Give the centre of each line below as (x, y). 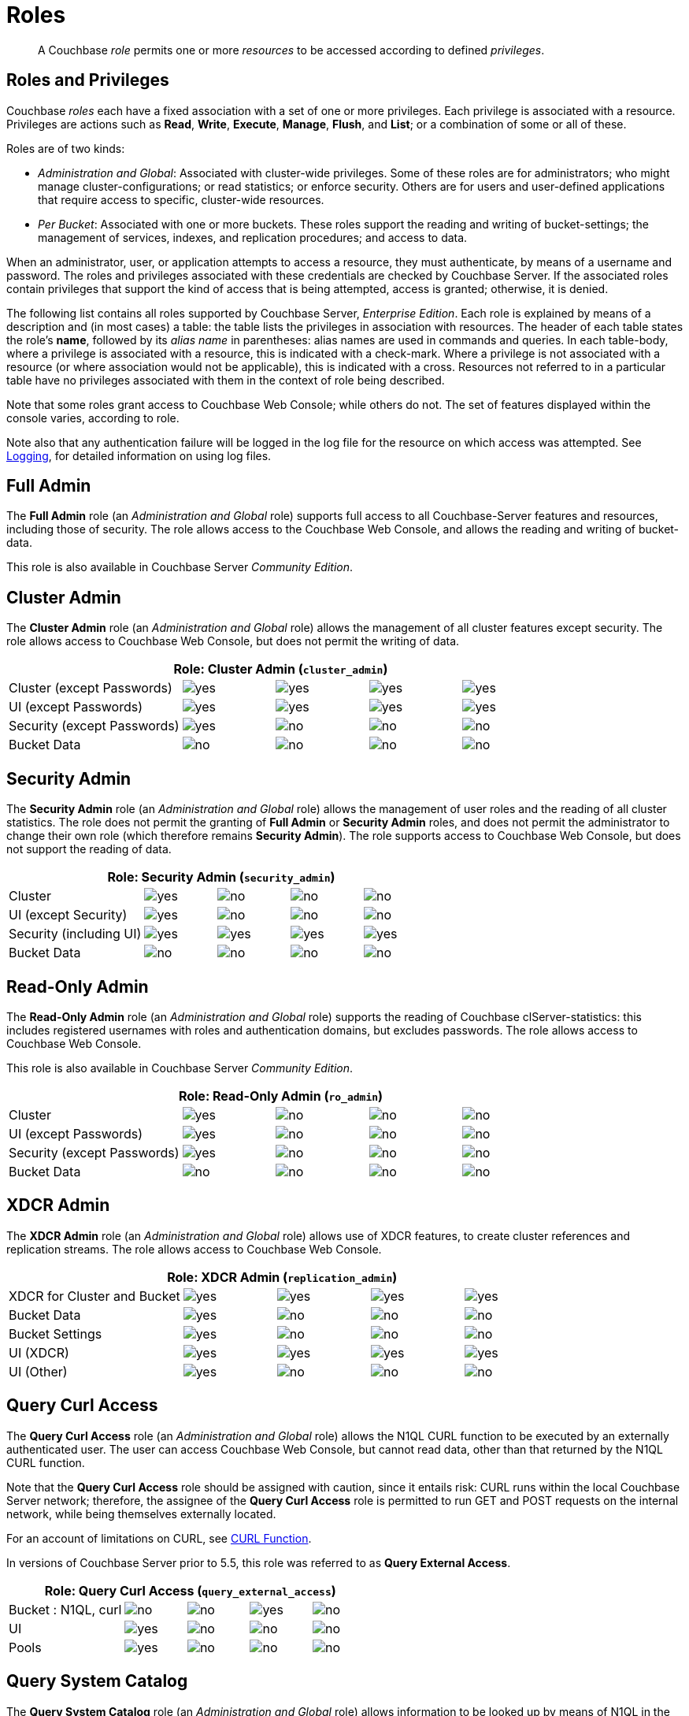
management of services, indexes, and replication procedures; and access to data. (253, 237)
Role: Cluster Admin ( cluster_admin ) (281, 669)
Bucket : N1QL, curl (65, 1609)
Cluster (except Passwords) (91, 688)
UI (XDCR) (39, 1352)
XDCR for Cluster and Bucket (94, 1296)
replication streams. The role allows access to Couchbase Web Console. (194, 1249)
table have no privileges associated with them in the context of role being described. (226, 380)
